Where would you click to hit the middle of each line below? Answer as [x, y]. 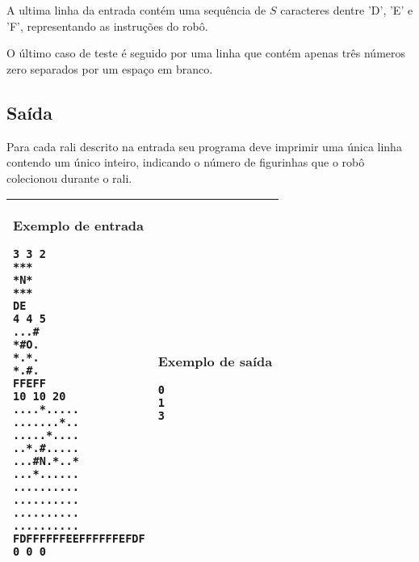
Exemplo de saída [215, 361]
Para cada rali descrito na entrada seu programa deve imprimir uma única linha [204, 146]
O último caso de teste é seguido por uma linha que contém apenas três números [206, 53]
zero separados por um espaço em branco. [110, 68]
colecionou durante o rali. [69, 177]
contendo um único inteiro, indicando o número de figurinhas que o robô [186, 162]
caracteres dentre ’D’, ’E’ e [347, 10]
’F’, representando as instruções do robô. [107, 25]
